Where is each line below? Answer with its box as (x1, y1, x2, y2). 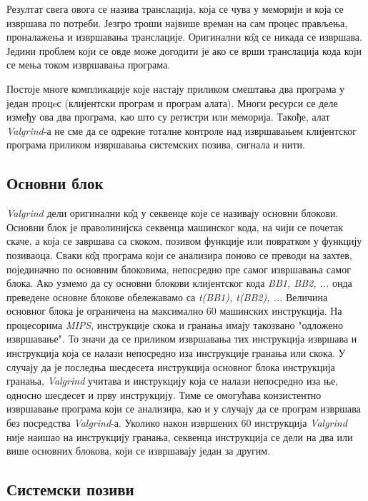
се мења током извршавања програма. (6, 57, 171, 72)
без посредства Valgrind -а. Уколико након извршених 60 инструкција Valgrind (6, 415, 347, 430)
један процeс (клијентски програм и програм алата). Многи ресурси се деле (6, 95, 338, 110)
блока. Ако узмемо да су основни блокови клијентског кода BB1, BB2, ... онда (6, 275, 352, 290)
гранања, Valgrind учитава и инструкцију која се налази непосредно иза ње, (6, 373, 339, 388)
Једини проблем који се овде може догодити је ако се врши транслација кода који (6, 43, 362, 58)
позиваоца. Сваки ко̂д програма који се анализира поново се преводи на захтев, (6, 247, 352, 262)
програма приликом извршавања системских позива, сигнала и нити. (6, 137, 305, 152)
